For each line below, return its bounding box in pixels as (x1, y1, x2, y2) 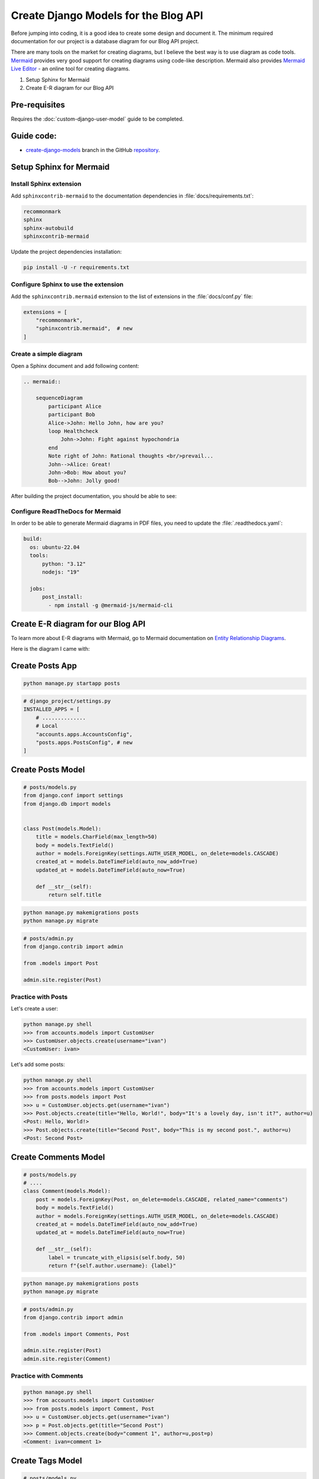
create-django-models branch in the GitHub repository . (25, 146, 160, 153)
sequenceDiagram (35, 395, 83, 402)
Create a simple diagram (11, 350, 83, 358)
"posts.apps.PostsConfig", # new (35, 739, 133, 745)
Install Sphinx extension (11, 180, 82, 188)
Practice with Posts (11, 993, 68, 1001)
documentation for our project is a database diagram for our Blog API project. (11, 37, 199, 44)
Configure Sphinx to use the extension (11, 280, 124, 289)
